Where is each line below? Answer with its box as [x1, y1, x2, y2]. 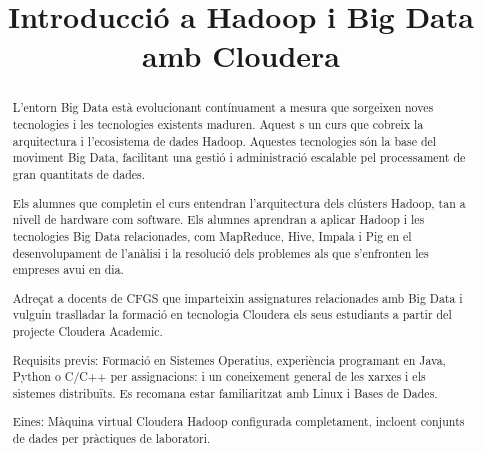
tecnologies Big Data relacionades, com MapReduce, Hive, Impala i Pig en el [12, 227, 412, 244]
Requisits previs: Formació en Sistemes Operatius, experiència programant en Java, [12, 351, 446, 368]
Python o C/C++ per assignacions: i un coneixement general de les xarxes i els [12, 368, 426, 385]
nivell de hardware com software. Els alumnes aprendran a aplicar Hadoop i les [12, 211, 425, 228]
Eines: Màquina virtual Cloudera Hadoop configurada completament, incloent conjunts [12, 413, 465, 430]
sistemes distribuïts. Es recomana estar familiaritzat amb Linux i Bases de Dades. [12, 384, 438, 401]
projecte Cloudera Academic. [12, 323, 163, 340]
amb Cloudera [142, 35, 340, 76]
